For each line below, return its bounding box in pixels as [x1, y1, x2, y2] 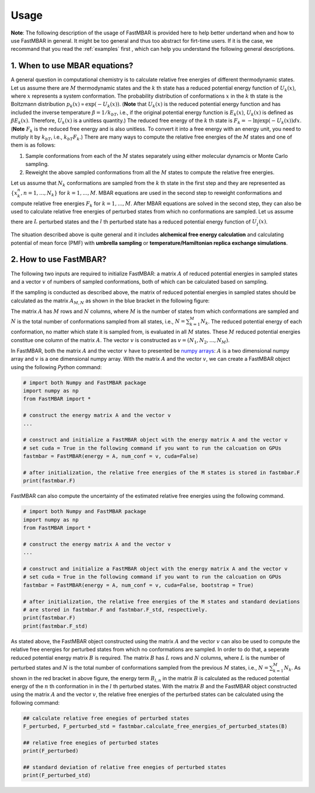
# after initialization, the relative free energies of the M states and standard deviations [23, 598, 300, 605]
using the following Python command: [10, 363, 102, 371]
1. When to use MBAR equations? [10, 61, 134, 71]
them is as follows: [10, 142, 56, 149]
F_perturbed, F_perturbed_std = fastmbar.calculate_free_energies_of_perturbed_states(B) [23, 723, 288, 730]
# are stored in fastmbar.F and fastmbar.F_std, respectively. [23, 606, 208, 613]
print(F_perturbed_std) [23, 772, 92, 779]
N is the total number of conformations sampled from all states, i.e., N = [10, 318, 185, 325]
